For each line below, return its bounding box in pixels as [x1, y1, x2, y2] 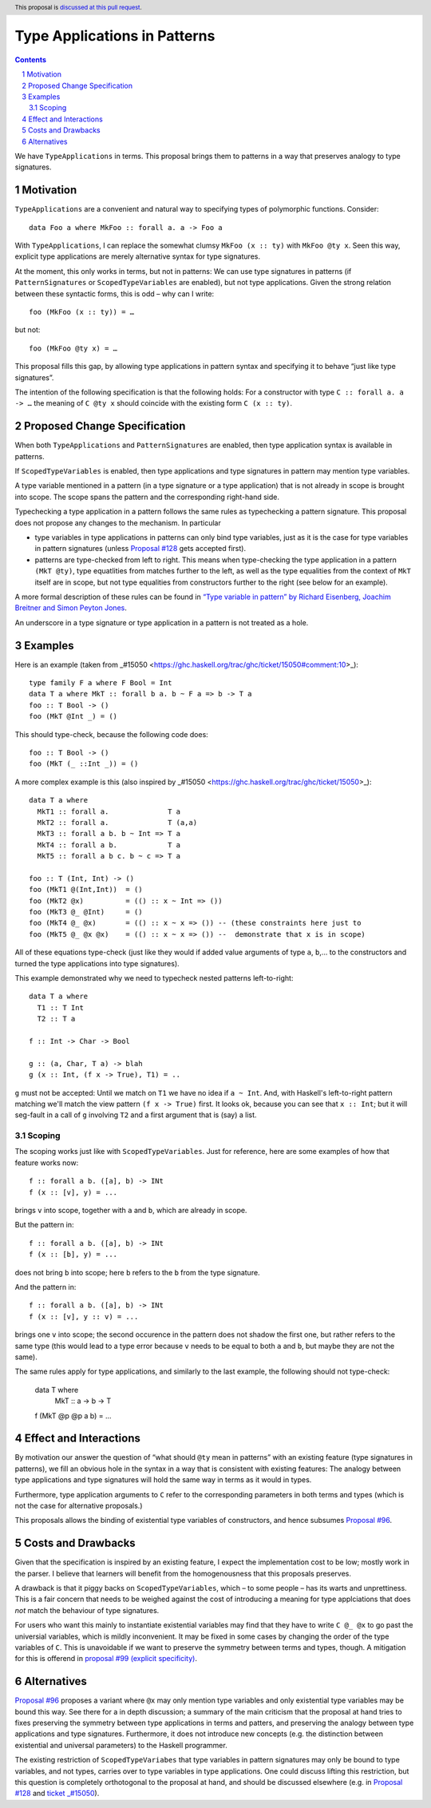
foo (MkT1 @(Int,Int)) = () [29, 885, 143, 894]
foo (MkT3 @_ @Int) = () [29, 907, 143, 917]
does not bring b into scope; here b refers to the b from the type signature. [14, 1267, 260, 1277]
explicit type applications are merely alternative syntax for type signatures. [14, 252, 261, 261]
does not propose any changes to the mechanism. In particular [14, 517, 221, 527]
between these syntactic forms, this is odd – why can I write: [14, 288, 215, 299]
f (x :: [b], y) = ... [29, 1250, 118, 1259]
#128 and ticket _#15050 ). [14, 1789, 100, 1798]
